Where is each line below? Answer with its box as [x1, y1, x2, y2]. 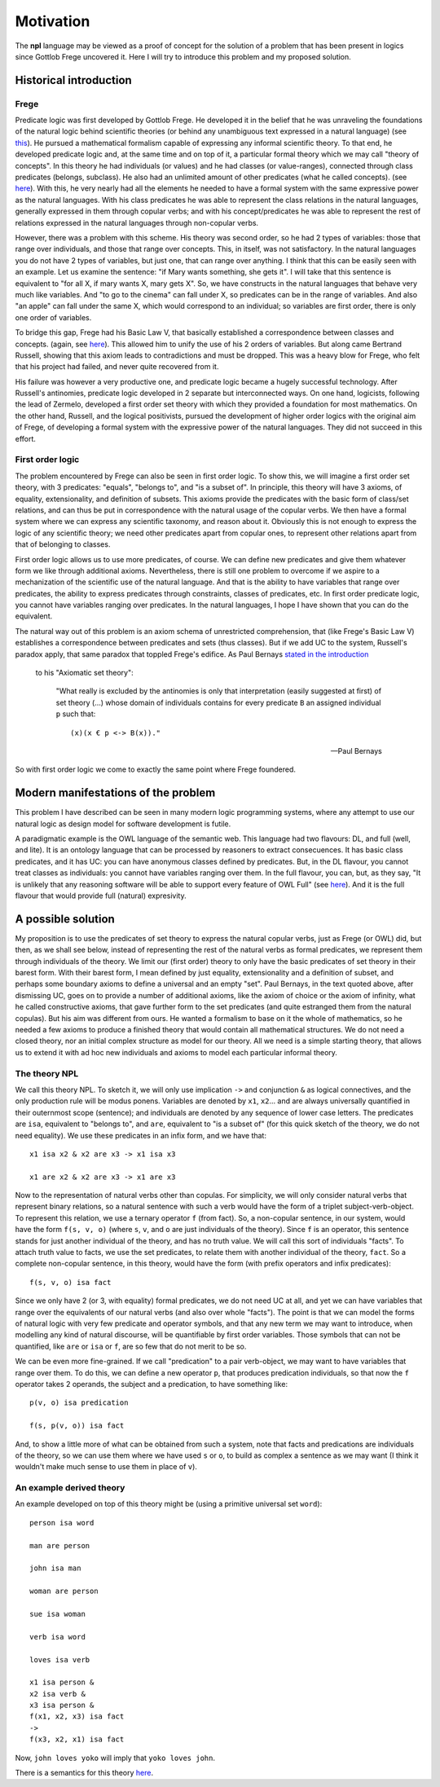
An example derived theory [15, 1482, 125, 1494]
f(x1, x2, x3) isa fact [29, 1712, 125, 1721]
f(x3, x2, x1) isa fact [29, 1735, 125, 1744]
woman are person [29, 1587, 99, 1596]
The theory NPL [15, 1067, 79, 1079]
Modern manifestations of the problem [15, 786, 216, 800]
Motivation [15, 12, 90, 30]
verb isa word [29, 1632, 86, 1641]
